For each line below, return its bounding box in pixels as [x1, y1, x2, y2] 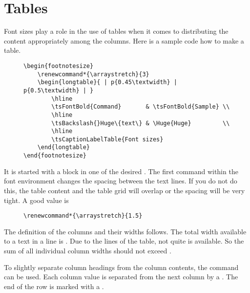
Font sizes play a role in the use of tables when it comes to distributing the [4, 26, 229, 36]
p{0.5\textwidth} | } [23, 87, 94, 94]
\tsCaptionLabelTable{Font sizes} [51, 135, 164, 143]
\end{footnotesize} [23, 152, 86, 159]
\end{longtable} [37, 144, 90, 151]
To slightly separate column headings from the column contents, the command [4, 262, 239, 272]
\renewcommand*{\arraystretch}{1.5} [23, 212, 143, 220]
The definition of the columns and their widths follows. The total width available [4, 226, 247, 236]
